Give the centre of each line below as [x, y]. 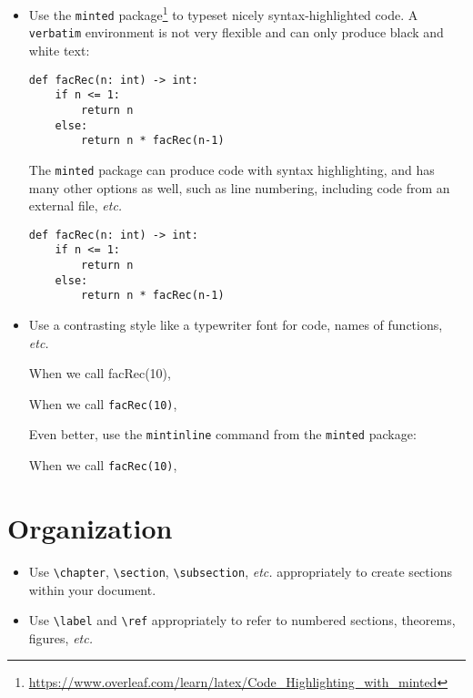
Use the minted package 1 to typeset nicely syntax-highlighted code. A [223, 13]
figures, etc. [60, 637]
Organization [90, 527]
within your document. [92, 589]
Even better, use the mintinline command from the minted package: [222, 434]
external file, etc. [75, 205]
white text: [59, 50]
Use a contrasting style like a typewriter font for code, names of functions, [236, 324]
